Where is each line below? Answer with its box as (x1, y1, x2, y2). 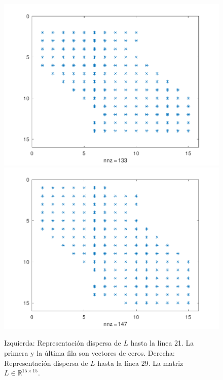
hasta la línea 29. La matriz (97, 357, 183, 368)
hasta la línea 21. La (130, 337, 194, 348)
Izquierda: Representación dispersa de (4, 337, 121, 348)
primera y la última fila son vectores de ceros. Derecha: (4, 347, 175, 358)
